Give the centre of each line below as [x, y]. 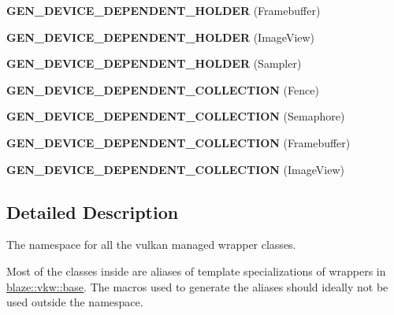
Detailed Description [93, 211]
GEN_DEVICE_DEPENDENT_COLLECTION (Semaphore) [176, 116]
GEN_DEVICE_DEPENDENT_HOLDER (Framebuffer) [164, 10]
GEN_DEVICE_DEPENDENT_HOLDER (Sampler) [154, 63]
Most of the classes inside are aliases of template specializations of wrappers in [196, 271]
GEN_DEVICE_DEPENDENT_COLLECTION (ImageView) [175, 169]
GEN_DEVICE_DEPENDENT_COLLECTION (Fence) [163, 89]
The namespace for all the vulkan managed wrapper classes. [151, 245]
